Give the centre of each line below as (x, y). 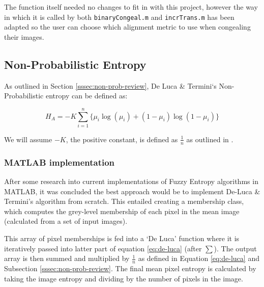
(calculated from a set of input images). (66, 221)
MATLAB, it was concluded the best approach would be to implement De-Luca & (132, 191)
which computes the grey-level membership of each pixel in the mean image (122, 211)
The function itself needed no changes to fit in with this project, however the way (131, 7)
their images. (24, 36)
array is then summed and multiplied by (67, 258)
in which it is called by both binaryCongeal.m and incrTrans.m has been (119, 17)
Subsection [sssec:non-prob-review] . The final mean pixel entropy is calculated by (130, 268)
